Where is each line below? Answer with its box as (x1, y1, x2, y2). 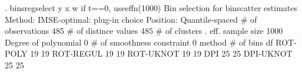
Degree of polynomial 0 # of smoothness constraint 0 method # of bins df (5, 36, 273, 48)
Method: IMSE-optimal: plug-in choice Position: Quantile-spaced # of (5, 13, 257, 25)
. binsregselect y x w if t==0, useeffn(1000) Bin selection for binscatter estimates (5, 2, 298, 13)
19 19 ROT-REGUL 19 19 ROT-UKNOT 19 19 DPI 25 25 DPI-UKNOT (30, 47, 293, 60)
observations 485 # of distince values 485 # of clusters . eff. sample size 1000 (5, 25, 283, 37)
